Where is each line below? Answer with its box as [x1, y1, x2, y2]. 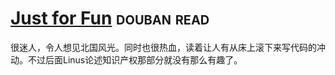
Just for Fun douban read [10, 7, 210, 30]
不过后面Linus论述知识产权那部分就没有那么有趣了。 [27, 53, 243, 66]
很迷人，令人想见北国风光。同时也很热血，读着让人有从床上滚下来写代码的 [10, 41, 317, 53]
